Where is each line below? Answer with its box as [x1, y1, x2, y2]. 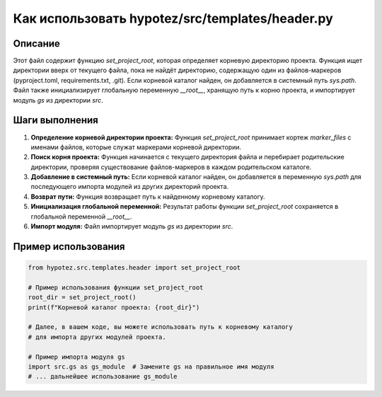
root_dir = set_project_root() [28, 294, 137, 301]
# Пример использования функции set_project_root [28, 283, 204, 292]
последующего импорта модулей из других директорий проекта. [30, 183, 229, 191]
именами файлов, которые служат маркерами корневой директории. [30, 142, 242, 151]
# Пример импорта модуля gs [28, 352, 125, 361]
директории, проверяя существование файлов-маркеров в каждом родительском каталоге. [30, 163, 312, 171]
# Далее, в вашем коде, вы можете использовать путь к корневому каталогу [28, 323, 294, 331]
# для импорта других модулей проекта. [28, 333, 166, 341]
